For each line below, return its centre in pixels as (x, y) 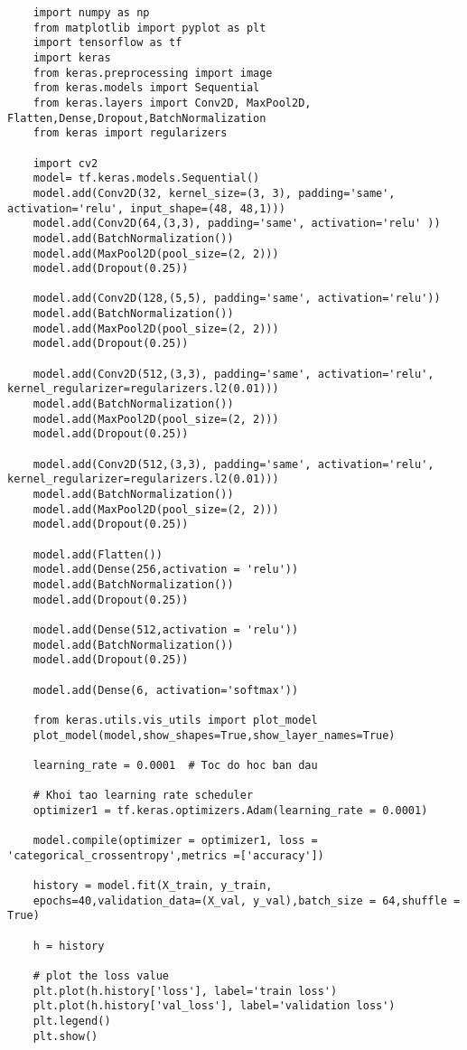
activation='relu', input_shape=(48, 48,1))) (146, 208)
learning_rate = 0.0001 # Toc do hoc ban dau (175, 765)
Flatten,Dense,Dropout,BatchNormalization (137, 118)
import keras (72, 57)
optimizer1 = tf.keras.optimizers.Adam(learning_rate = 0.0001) (230, 810)
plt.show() (65, 1036)
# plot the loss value (101, 976)
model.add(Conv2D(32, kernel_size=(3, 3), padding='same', (214, 193)
